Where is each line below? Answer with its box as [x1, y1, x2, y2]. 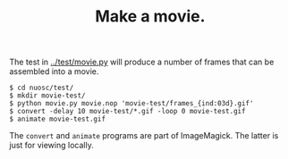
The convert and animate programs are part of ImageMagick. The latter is [9, 130, 279, 141]
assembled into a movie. [9, 66, 99, 77]
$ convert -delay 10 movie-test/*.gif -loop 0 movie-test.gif [9, 107, 246, 116]
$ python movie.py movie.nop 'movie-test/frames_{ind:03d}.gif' [9, 99, 254, 108]
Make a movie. [95, 6, 206, 27]
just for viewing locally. [9, 140, 94, 151]
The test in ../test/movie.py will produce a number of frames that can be [9, 56, 275, 68]
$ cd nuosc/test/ [9, 83, 74, 93]
